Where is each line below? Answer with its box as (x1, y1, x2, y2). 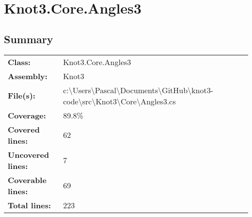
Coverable (8, 174, 47, 185)
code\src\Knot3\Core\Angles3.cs (63, 95, 176, 107)
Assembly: (8, 70, 47, 82)
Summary (4, 31, 53, 46)
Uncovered (8, 149, 49, 160)
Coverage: (8, 109, 46, 121)
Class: (8, 56, 31, 67)
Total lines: (8, 199, 51, 211)
